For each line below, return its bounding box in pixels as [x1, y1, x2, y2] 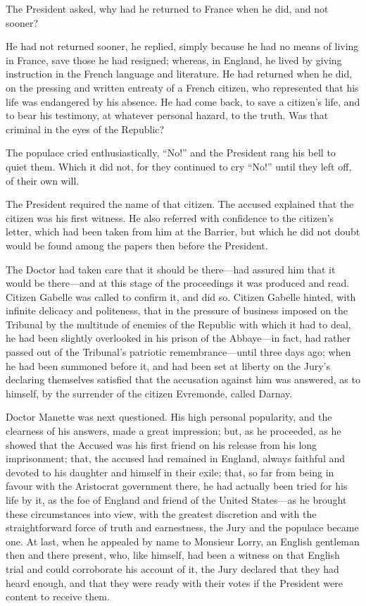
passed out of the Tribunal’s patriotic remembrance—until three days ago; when [6, 345, 351, 359]
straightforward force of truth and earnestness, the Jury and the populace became [6, 520, 359, 535]
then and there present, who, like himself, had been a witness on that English [6, 548, 340, 562]
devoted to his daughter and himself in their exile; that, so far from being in [6, 464, 334, 479]
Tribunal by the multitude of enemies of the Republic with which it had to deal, [6, 316, 351, 331]
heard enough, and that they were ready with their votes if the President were [6, 575, 343, 590]
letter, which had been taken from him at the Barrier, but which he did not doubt [6, 224, 360, 239]
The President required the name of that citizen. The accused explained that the [6, 197, 354, 211]
